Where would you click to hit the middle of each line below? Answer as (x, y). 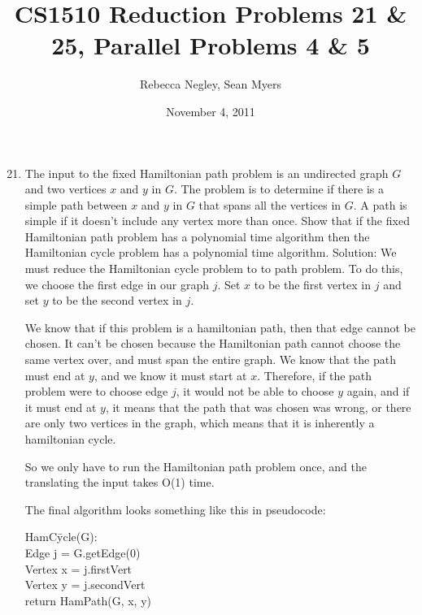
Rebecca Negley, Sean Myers (211, 84)
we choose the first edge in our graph (117, 284)
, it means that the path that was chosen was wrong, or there (258, 407)
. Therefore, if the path (315, 375)
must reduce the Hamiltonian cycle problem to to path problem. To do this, (214, 269)
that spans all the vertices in (270, 204)
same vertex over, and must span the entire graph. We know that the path (210, 359)
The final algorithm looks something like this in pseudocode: (175, 509)
